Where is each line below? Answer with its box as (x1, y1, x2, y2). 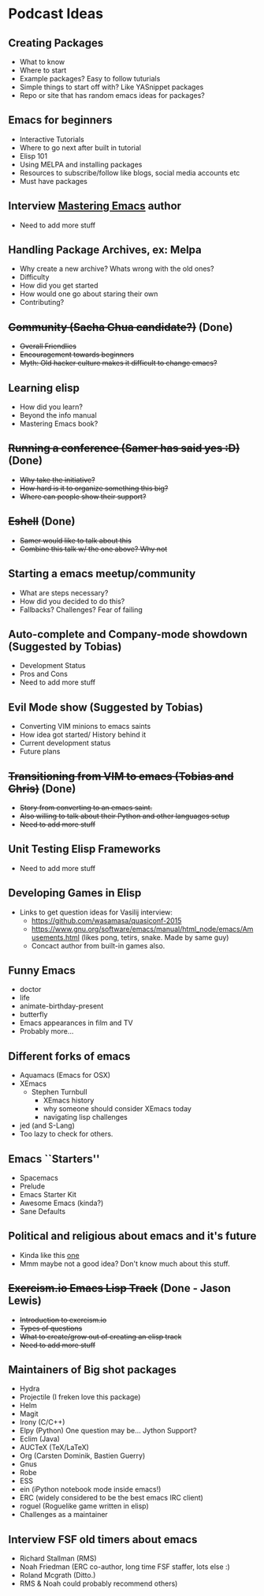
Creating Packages (8, 36, 104, 50)
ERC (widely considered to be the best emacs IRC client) (19, 1493, 203, 1503)
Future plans (19, 747, 61, 757)
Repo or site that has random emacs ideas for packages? (19, 91, 205, 100)
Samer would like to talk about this (19, 535, 132, 545)
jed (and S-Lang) (19, 1121, 75, 1130)
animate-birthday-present (19, 1001, 104, 1011)
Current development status (19, 738, 111, 748)
